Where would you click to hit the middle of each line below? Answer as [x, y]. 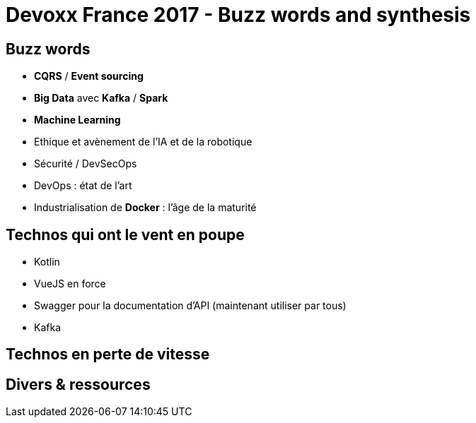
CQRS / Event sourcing [89, 76]
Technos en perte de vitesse [108, 355]
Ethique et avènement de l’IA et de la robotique [143, 142]
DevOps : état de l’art [83, 186]
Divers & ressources [78, 384]
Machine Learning [77, 120]
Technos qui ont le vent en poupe [125, 234]
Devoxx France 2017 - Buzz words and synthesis [238, 15]
